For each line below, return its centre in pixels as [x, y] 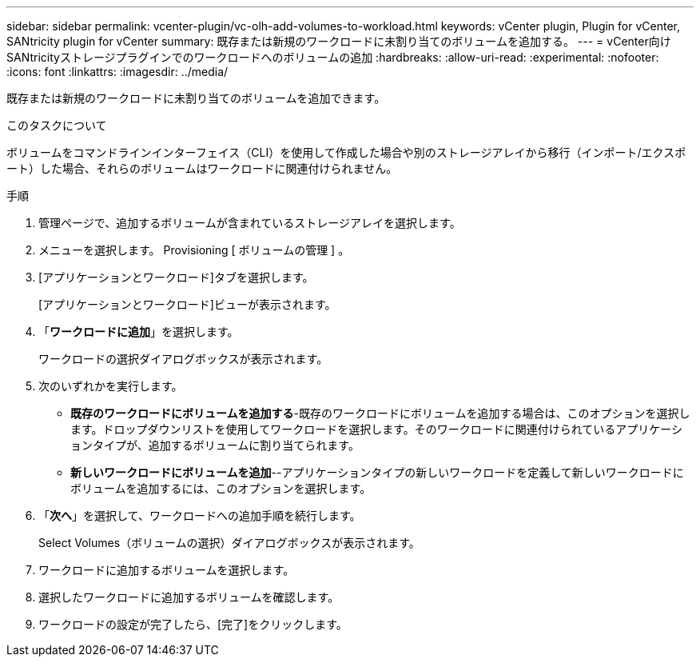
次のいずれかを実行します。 [111, 386]
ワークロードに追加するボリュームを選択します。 [167, 570]
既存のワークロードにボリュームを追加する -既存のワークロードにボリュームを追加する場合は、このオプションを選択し [380, 413]
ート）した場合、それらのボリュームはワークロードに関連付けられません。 [202, 168]
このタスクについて [57, 125]
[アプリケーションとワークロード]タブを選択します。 [176, 277]
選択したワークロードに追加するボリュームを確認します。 [189, 597]
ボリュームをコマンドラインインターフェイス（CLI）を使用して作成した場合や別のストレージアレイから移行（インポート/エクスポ [346, 152]
